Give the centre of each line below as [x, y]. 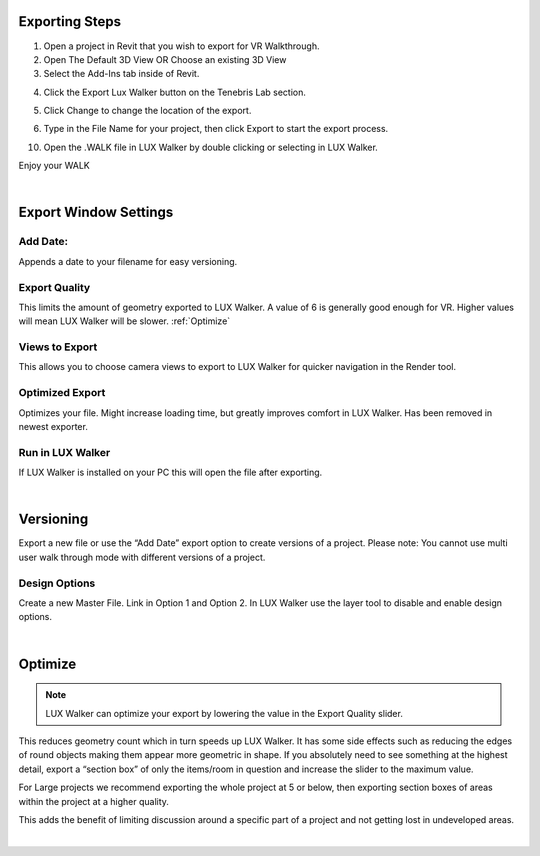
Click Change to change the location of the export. [147, 111]
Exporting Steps [70, 21]
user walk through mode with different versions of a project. [142, 557]
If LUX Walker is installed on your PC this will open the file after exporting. [170, 472]
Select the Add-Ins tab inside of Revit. [121, 74]
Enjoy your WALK [54, 166]
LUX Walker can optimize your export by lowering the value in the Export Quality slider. [224, 713]
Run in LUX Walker [64, 452]
